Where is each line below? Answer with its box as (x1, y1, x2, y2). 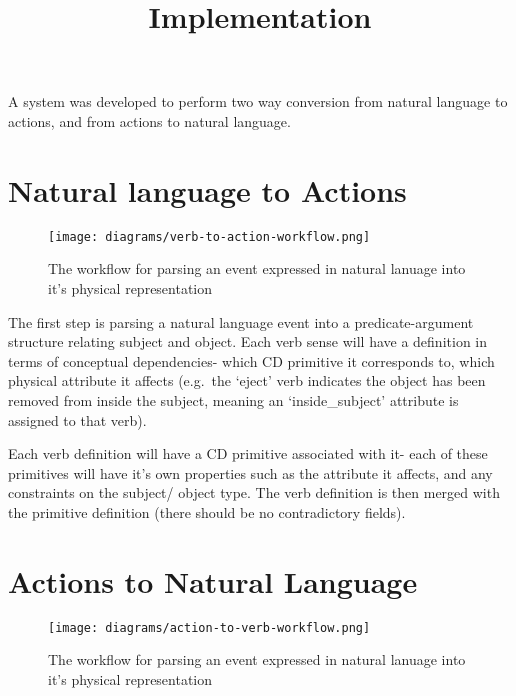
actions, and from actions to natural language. (8, 110, 291, 131)
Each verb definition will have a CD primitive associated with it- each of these (8, 443, 488, 464)
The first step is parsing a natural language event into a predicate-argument (8, 311, 474, 332)
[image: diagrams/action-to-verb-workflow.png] (48, 620, 371, 635)
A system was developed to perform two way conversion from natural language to (8, 91, 508, 112)
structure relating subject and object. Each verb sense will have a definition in (8, 331, 488, 352)
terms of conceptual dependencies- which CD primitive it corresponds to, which (8, 350, 495, 371)
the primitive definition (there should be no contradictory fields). (8, 501, 406, 522)
